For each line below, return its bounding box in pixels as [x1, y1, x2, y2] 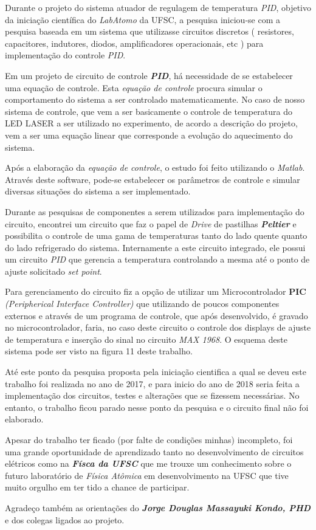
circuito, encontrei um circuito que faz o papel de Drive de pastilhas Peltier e [5, 217, 297, 230]
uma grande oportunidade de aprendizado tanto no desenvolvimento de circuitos [5, 445, 304, 458]
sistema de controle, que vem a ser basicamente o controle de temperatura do [5, 105, 292, 117]
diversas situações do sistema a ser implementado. [5, 185, 191, 198]
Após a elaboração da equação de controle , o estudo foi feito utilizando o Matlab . [5, 161, 305, 174]
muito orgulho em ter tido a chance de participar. [5, 481, 190, 494]
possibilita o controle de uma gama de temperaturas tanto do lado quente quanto [5, 229, 307, 242]
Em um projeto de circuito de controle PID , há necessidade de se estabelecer [5, 69, 293, 81]
